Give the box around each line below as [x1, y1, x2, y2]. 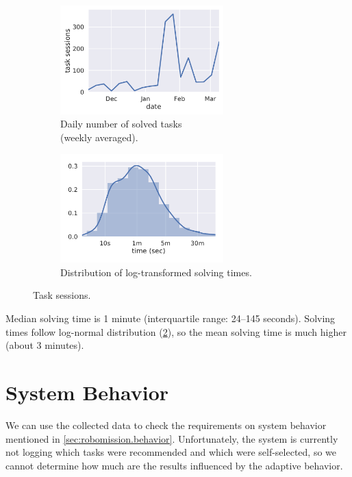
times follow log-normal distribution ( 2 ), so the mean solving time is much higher [5, 324, 347, 339]
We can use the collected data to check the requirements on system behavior [5, 417, 327, 432]
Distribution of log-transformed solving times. [60, 265, 252, 279]
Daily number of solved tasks [60, 117, 182, 131]
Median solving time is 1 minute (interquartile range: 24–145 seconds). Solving [5, 311, 336, 326]
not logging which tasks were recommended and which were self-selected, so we [5, 445, 337, 459]
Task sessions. [33, 288, 91, 302]
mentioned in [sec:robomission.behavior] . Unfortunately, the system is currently [5, 431, 338, 445]
